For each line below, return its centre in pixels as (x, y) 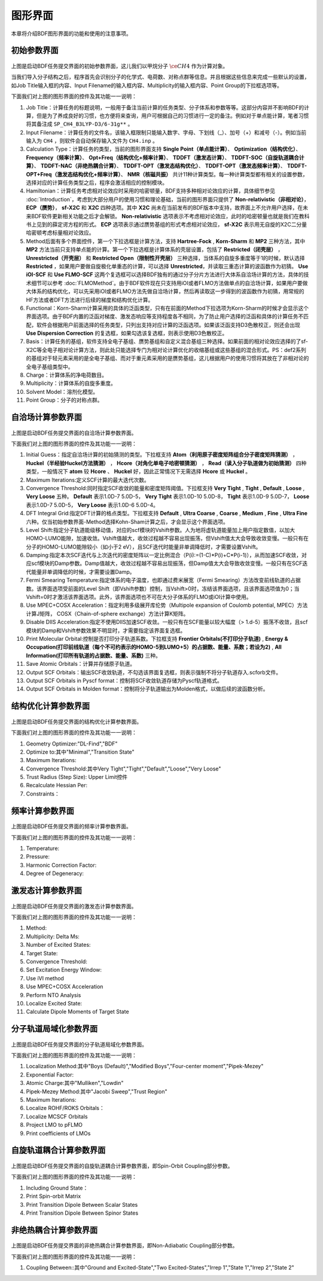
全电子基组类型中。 (50, 366)
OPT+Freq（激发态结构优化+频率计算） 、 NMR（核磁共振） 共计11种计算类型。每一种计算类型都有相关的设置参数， (167, 174)
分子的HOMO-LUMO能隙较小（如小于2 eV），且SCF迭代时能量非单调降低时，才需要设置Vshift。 (144, 546)
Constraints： (43, 794)
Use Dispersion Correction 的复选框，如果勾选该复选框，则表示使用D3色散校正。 (127, 333)
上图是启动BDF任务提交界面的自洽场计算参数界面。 (74, 433)
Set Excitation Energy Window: (64, 970)
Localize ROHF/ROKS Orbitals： (65, 1108)
